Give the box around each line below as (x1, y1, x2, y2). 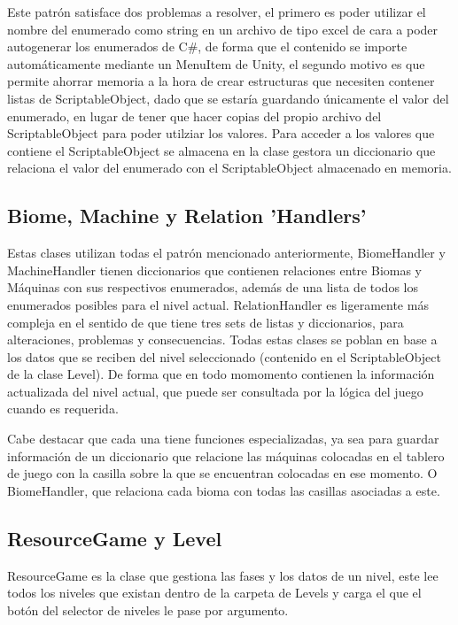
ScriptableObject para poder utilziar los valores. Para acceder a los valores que (7, 124, 435, 143)
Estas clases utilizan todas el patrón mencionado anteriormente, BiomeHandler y (7, 243, 446, 262)
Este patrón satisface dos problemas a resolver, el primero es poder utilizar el (7, 3, 426, 20)
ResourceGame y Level (7, 524, 222, 552)
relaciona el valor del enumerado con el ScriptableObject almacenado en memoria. (7, 158, 452, 177)
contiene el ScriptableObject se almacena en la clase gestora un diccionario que (7, 141, 436, 159)
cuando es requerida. (7, 399, 119, 418)
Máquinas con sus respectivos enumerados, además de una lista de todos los (7, 278, 418, 297)
